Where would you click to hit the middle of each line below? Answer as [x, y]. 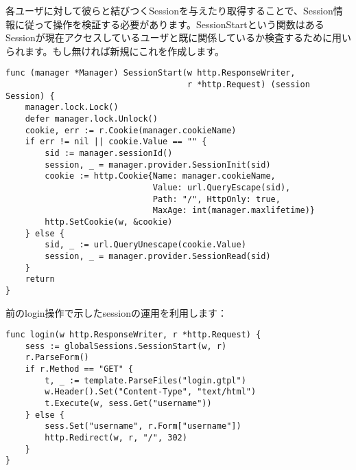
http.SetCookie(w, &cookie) [109, 222]
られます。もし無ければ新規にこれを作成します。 [115, 51]
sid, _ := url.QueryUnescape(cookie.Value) [145, 245]
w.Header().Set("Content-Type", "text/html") [151, 392]
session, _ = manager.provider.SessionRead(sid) [158, 256]
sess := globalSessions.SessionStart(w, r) [126, 346]
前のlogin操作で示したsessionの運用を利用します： [117, 312]
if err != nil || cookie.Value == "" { [116, 142]
